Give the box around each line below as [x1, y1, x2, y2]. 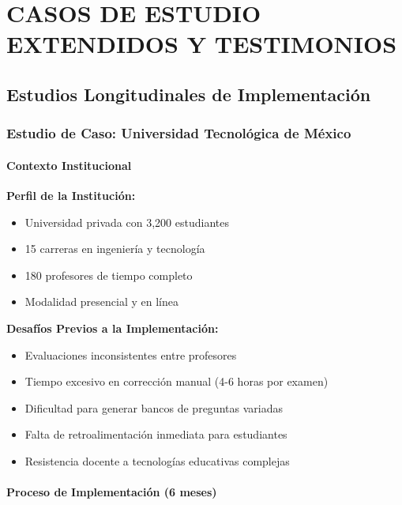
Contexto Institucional [6, 156, 132, 173]
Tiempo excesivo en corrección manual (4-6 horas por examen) [24, 373, 329, 390]
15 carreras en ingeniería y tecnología [24, 240, 205, 257]
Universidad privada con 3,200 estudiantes [24, 213, 229, 230]
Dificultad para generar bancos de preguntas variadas [24, 399, 283, 416]
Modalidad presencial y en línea [24, 293, 178, 310]
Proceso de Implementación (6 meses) [6, 484, 217, 500]
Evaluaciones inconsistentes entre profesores [24, 346, 237, 363]
